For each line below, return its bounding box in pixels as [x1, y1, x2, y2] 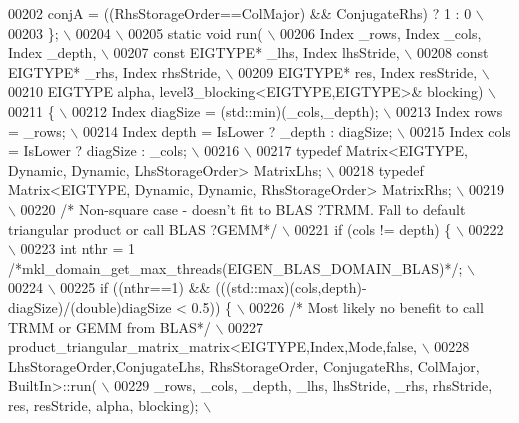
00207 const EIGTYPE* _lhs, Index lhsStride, [113, 42, 400, 63]
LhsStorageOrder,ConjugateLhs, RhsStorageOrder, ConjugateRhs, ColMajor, [8, 355, 480, 376]
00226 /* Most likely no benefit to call [249, 296, 484, 317]
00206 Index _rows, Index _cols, [280, 22, 482, 43]
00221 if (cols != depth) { [294, 218, 452, 239]
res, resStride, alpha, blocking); [8, 394, 199, 415]
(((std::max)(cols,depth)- [215, 277, 367, 298]
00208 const [416, 42, 489, 63]
